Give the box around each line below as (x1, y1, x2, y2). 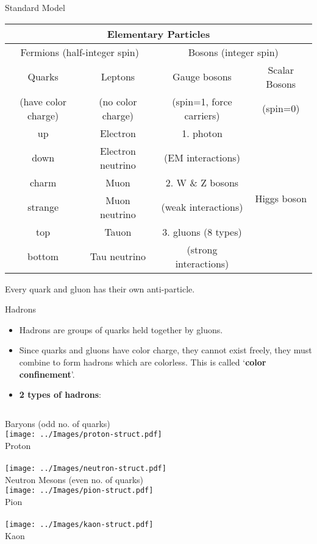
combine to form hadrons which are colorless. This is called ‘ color (19, 355, 266, 368)
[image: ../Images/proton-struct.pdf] (5, 430, 162, 439)
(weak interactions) (161, 200, 243, 214)
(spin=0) (262, 101, 300, 116)
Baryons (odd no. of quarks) (5, 417, 110, 429)
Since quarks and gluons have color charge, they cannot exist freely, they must (19, 344, 312, 356)
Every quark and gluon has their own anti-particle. (5, 282, 195, 295)
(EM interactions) (164, 150, 240, 165)
